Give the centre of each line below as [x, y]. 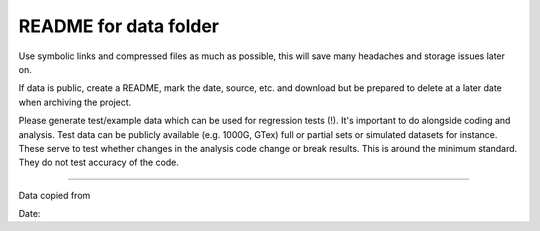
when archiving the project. [75, 102]
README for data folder [119, 26]
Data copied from [54, 195]
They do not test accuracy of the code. [99, 162]
